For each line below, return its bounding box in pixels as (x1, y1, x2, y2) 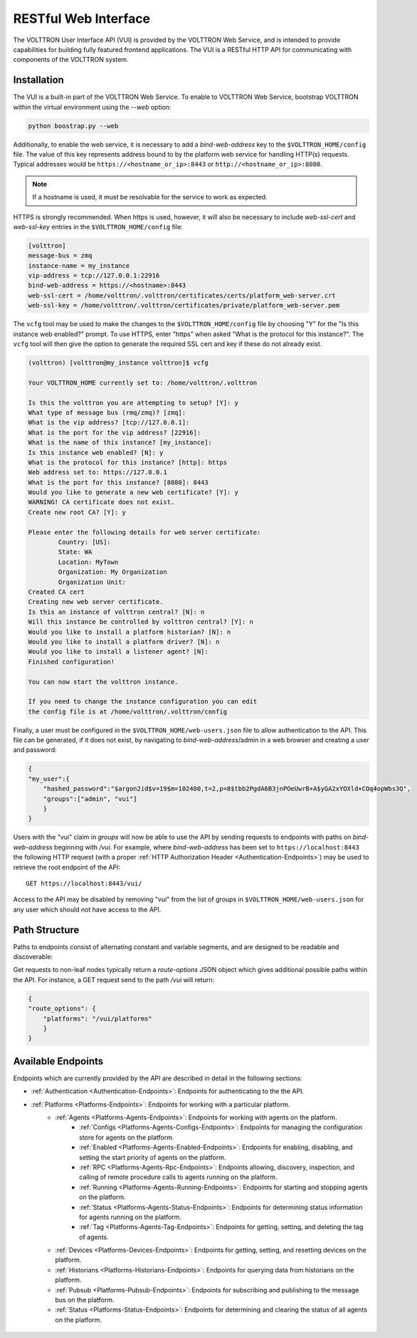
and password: (13, 746, 57, 754)
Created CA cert (28, 588, 85, 596)
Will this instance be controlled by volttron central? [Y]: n (28, 618, 254, 626)
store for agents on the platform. (79, 1133, 174, 1141)
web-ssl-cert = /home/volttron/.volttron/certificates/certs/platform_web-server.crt (28, 291, 336, 299)
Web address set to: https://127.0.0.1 (28, 469, 167, 476)
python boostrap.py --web (28, 122, 119, 130)
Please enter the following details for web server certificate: (28, 528, 261, 536)
